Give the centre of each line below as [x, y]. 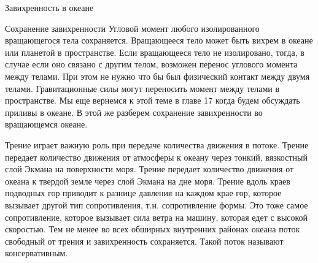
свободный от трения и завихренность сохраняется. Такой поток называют [144, 241]
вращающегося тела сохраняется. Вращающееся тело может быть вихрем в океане [159, 40]
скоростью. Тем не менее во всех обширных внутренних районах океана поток [153, 229]
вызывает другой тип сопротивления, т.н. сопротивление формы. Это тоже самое [157, 204]
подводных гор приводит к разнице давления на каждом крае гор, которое [143, 193]
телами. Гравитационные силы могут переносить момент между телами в [142, 88]
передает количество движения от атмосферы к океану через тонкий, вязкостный [156, 157]
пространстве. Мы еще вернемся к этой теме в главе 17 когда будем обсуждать [153, 100]
